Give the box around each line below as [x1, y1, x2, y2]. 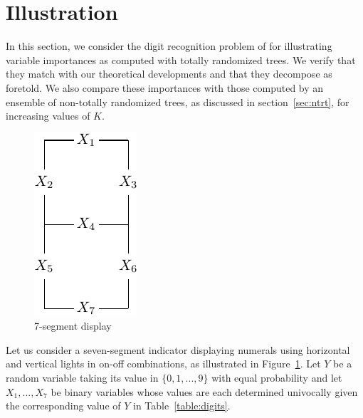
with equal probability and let [211, 370, 342, 385]
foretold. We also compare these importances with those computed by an [6, 80, 324, 95]
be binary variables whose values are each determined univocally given [51, 384, 358, 399]
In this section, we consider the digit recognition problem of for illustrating [6, 38, 332, 53]
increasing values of [6, 108, 90, 123]
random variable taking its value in [6, 370, 159, 385]
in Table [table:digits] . [133, 398, 231, 413]
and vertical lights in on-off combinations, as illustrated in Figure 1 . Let [6, 356, 321, 371]
